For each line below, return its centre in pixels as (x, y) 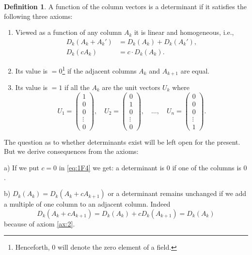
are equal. (195, 70)
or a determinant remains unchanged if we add (177, 193)
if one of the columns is (207, 167)
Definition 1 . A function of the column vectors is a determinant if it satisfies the (125, 6)
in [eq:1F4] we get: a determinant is (112, 167)
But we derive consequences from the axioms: (71, 151)
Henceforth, (32, 247)
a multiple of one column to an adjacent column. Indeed (87, 204)
